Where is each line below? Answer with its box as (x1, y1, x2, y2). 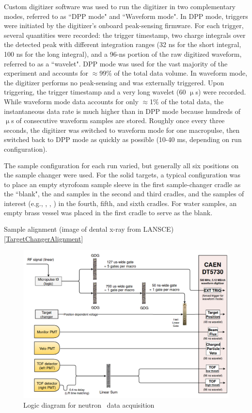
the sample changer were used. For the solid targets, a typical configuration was (4, 170, 241, 180)
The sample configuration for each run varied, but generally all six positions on (4, 160, 239, 170)
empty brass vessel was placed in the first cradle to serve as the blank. (4, 207, 213, 218)
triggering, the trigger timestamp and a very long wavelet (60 (4, 87, 186, 97)
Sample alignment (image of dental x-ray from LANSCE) (4, 224, 174, 234)
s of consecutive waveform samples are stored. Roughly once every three (11, 115, 225, 126)
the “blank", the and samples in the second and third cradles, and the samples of (4, 189, 244, 199)
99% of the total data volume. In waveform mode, (99, 68, 248, 78)
